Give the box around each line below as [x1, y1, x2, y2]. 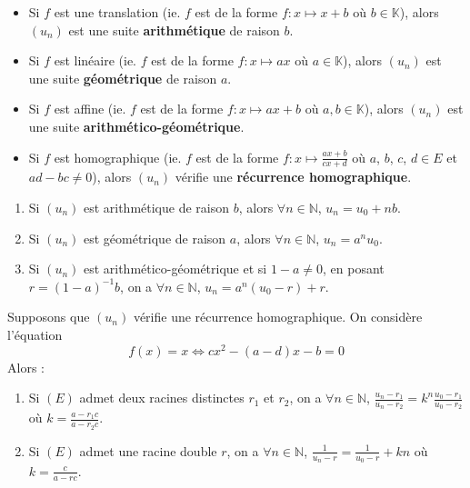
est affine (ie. [54, 99, 126, 118]
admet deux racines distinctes [79, 388, 245, 407]
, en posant [323, 259, 385, 278]
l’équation [7, 324, 63, 344]
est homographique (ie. [54, 147, 182, 166]
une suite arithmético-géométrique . [28, 116, 245, 135]
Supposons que [7, 307, 90, 326]
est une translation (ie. [54, 3, 181, 21]
